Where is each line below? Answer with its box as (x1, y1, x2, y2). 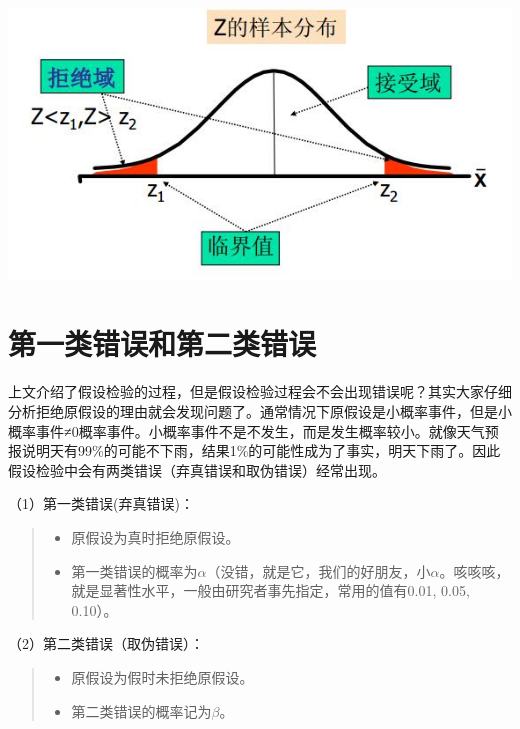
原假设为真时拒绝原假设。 (71, 526, 240, 547)
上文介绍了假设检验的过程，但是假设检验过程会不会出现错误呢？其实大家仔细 (8, 381, 512, 402)
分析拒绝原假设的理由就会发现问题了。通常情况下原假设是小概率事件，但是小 (8, 400, 512, 421)
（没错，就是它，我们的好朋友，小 (206, 560, 431, 581)
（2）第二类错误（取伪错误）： (8, 633, 204, 654)
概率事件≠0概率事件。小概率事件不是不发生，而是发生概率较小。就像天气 (8, 420, 485, 441)
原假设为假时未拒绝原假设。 (71, 666, 254, 687)
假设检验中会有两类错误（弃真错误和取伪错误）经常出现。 (8, 459, 386, 480)
